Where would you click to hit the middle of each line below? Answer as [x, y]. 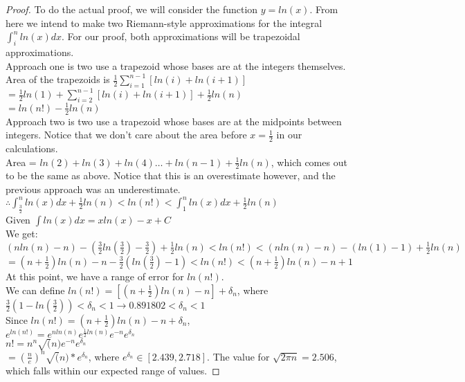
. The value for [238, 356]
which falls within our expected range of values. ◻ [113, 370]
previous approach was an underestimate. [93, 189]
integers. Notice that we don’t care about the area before [126, 135]
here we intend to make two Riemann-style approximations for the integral [164, 22]
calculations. [32, 148]
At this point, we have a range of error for [95, 276]
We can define [35, 290]
